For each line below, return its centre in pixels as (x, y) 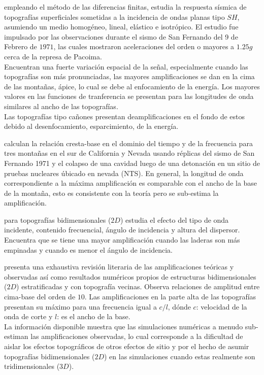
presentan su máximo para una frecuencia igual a (80, 306)
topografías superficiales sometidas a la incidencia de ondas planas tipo (114, 16)
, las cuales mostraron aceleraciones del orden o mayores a (144, 46)
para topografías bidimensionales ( (58, 219)
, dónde (179, 306)
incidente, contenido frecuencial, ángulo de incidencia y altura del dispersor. (122, 230)
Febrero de (21, 46)
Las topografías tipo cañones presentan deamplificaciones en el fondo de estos (125, 116)
